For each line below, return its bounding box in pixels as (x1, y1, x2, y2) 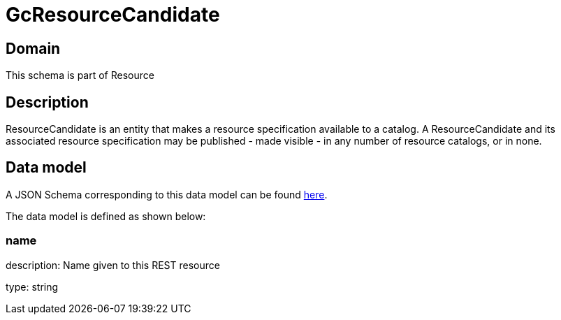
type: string (6, 280, 59, 293)
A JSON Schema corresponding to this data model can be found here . (6, 188, 328, 201)
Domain (6, 39, 61, 57)
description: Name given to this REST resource (6, 259, 220, 271)
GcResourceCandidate (6, 3, 220, 27)
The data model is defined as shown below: (6, 210, 206, 222)
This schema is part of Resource (6, 69, 154, 82)
